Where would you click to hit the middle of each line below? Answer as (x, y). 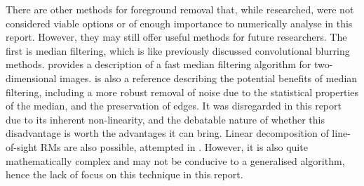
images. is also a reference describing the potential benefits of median (209, 78)
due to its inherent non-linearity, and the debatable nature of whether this (165, 119)
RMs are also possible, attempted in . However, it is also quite (174, 146)
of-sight (22, 146)
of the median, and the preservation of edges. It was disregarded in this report (174, 106)
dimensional (31, 78)
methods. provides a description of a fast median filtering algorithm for (159, 64)
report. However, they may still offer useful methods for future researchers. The (176, 37)
